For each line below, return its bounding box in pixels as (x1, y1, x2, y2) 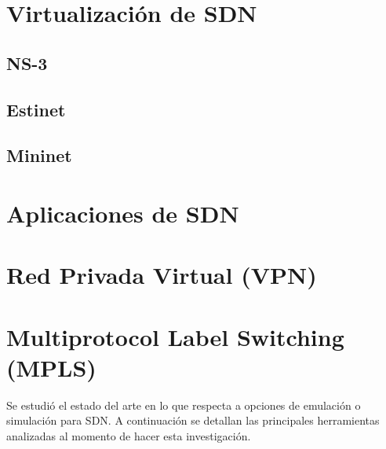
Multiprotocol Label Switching (6, 320, 344, 352)
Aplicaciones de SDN (6, 197, 239, 229)
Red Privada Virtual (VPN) (6, 259, 317, 291)
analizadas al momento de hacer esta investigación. (6, 427, 251, 443)
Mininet (6, 143, 72, 167)
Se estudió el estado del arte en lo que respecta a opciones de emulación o (6, 396, 361, 413)
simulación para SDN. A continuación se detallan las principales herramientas (6, 412, 380, 429)
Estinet (6, 97, 66, 121)
